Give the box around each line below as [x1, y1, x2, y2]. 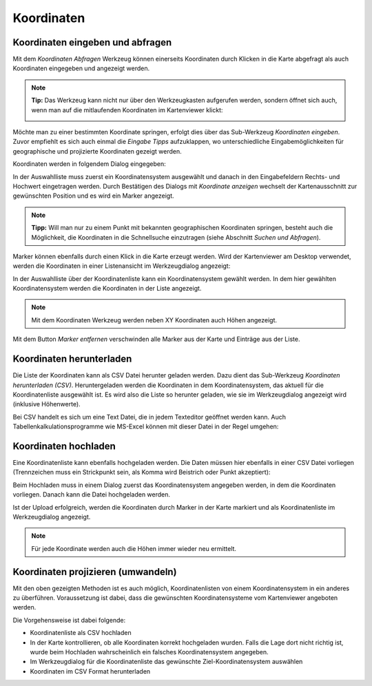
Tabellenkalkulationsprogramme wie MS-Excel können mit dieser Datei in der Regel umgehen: [12, 422, 279, 430]
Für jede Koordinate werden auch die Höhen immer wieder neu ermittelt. [31, 544, 237, 552]
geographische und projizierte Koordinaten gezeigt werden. [12, 147, 182, 155]
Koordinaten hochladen [12, 440, 116, 452]
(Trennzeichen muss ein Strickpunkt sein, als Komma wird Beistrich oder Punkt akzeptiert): [12, 468, 271, 477]
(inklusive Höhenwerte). [12, 400, 81, 408]
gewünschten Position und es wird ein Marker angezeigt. [12, 191, 174, 200]
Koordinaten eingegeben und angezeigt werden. [12, 64, 150, 72]
